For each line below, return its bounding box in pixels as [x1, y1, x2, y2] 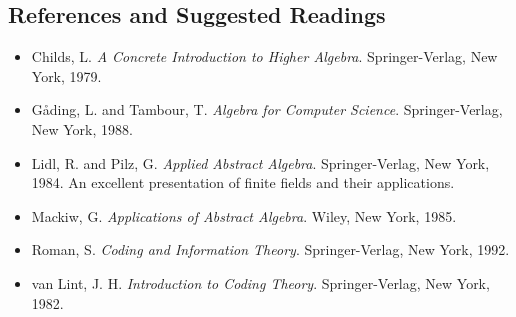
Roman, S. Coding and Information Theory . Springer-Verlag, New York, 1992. [31, 239, 510, 260]
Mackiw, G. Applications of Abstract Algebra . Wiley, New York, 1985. [31, 205, 457, 226]
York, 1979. [31, 65, 102, 86]
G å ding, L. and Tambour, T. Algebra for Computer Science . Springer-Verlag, [31, 99, 503, 120]
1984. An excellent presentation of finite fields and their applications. [31, 172, 455, 193]
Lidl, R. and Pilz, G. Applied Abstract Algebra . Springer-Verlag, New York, [31, 152, 490, 173]
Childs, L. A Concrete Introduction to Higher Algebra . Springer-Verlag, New [31, 46, 498, 67]
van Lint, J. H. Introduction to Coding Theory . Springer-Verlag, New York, [31, 272, 490, 293]
